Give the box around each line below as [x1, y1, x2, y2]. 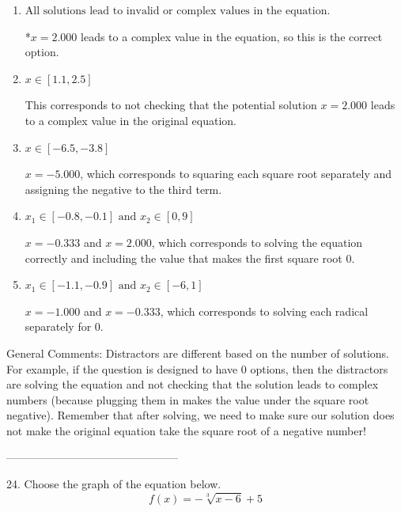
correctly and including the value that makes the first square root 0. [25, 249, 355, 266]
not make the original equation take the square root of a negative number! [6, 422, 366, 438]
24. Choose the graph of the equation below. [6, 476, 221, 492]
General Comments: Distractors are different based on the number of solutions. [6, 344, 389, 361]
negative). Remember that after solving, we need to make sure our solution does [6, 407, 395, 423]
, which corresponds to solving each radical [160, 302, 369, 319]
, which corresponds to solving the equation [151, 233, 363, 250]
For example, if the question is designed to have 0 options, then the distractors [6, 360, 388, 377]
